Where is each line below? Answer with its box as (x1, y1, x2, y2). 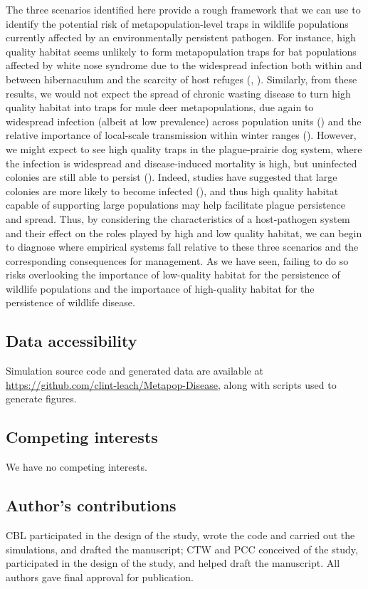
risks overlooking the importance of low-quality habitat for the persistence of (6, 267, 340, 282)
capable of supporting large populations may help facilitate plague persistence (6, 197, 345, 212)
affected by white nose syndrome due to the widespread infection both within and (6, 58, 362, 73)
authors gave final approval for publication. (6, 569, 194, 584)
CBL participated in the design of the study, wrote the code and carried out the (6, 528, 355, 543)
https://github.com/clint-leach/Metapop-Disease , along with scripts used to (6, 377, 337, 392)
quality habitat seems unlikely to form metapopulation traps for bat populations (6, 43, 357, 58)
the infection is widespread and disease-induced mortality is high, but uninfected (6, 155, 357, 170)
